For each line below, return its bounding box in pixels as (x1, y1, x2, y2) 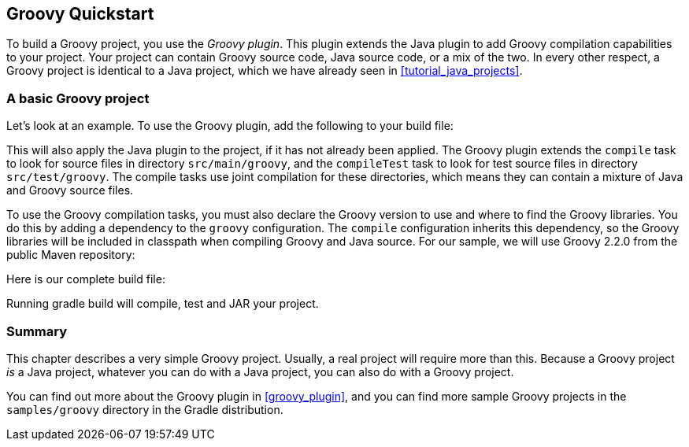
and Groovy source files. (6, 183, 134, 198)
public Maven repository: (6, 248, 135, 262)
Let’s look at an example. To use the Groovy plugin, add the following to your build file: (6, 119, 454, 133)
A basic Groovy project (6, 90, 150, 106)
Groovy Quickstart (6, 4, 154, 24)
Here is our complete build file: (6, 272, 165, 286)
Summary (6, 323, 68, 339)
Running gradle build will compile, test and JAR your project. (6, 297, 319, 311)
